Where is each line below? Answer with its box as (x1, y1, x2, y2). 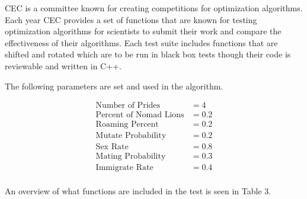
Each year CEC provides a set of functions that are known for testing (5, 13, 257, 25)
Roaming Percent (95, 120, 159, 129)
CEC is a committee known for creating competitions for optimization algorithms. (5, 2, 303, 14)
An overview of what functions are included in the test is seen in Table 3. (5, 185, 271, 197)
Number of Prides (95, 101, 161, 110)
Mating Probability (95, 152, 166, 161)
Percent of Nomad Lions (95, 111, 184, 120)
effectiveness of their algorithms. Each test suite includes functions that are (5, 36, 278, 49)
